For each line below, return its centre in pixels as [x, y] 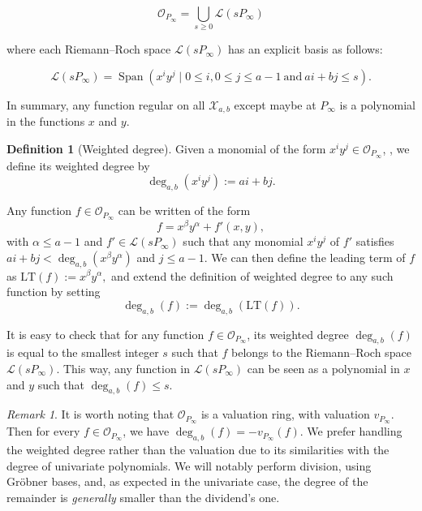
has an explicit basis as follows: [306, 49]
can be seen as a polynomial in [323, 368]
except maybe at [275, 104]
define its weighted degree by [78, 165]
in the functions [46, 121]
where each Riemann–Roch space [89, 49]
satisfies [375, 241]
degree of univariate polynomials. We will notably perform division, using [189, 465]
